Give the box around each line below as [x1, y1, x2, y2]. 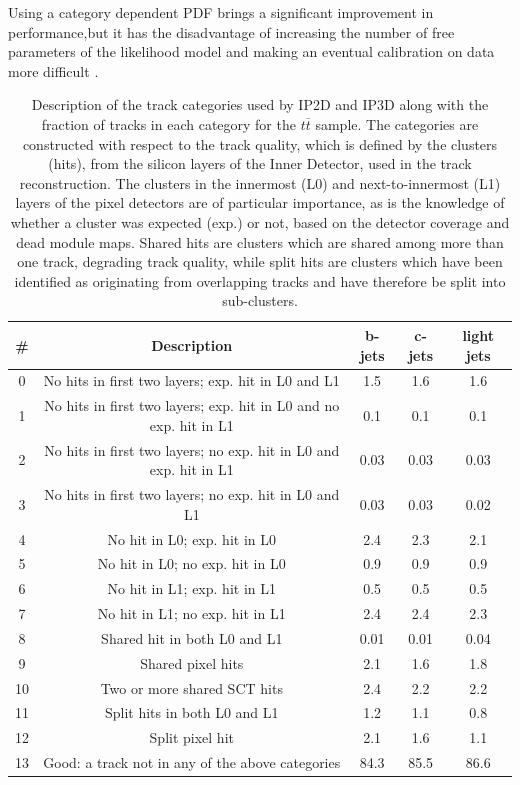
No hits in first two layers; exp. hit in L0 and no [44, 395, 340, 416]
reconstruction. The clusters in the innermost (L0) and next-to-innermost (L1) [19, 172, 501, 193]
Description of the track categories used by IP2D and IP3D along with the [31, 94, 489, 115]
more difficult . [8, 60, 99, 81]
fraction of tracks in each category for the [41, 113, 296, 134]
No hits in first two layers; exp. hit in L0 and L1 [43, 370, 340, 391]
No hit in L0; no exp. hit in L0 [97, 553, 286, 574]
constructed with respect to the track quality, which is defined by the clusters [22, 133, 498, 154]
